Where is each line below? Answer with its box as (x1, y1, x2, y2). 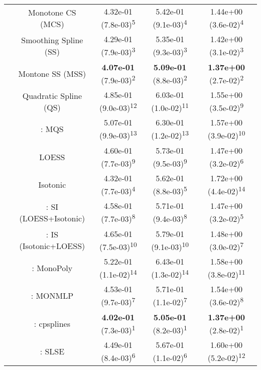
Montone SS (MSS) (18, 67, 86, 79)
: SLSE (40, 345, 65, 357)
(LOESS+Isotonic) (19, 212, 85, 224)
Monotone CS (28, 6, 76, 18)
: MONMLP (31, 290, 74, 302)
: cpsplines (34, 317, 70, 329)
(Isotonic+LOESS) (19, 240, 85, 252)
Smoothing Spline (21, 34, 83, 46)
